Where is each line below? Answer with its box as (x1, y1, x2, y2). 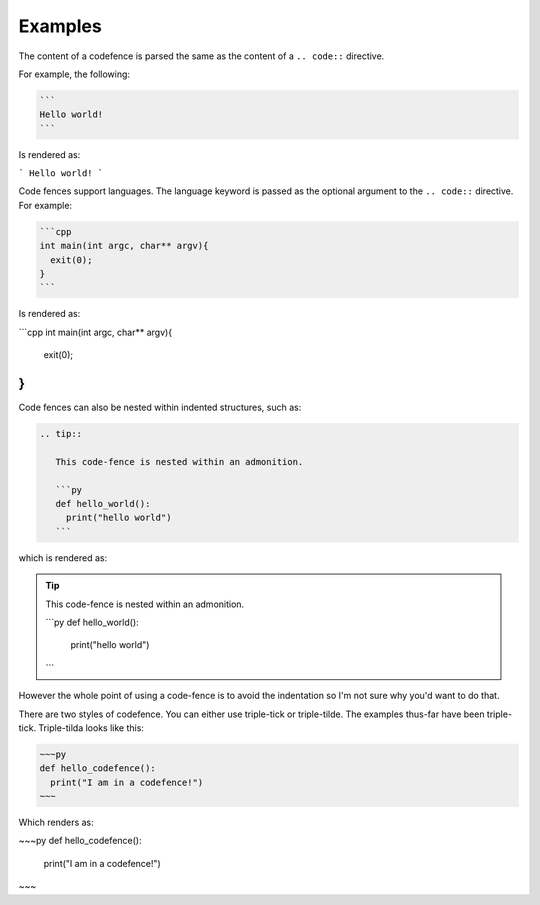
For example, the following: (18, 68, 130, 80)
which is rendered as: (18, 551, 108, 564)
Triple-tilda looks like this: (38, 721, 145, 734)
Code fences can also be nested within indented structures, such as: (18, 401, 302, 414)
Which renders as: (18, 816, 94, 829)
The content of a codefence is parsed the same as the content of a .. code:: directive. (18, 50, 385, 62)
